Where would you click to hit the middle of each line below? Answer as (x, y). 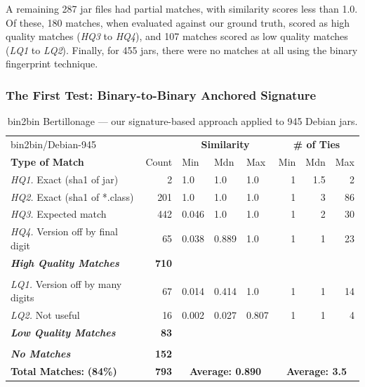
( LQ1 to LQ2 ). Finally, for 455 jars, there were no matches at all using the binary (182, 50)
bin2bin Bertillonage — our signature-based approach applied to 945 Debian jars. (182, 121)
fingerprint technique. (52, 64)
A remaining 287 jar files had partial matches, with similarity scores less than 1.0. (182, 8)
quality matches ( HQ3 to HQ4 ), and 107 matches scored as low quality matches (177, 36)
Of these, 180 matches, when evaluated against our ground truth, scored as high (178, 22)
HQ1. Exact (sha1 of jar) (65, 179)
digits (22, 297)
